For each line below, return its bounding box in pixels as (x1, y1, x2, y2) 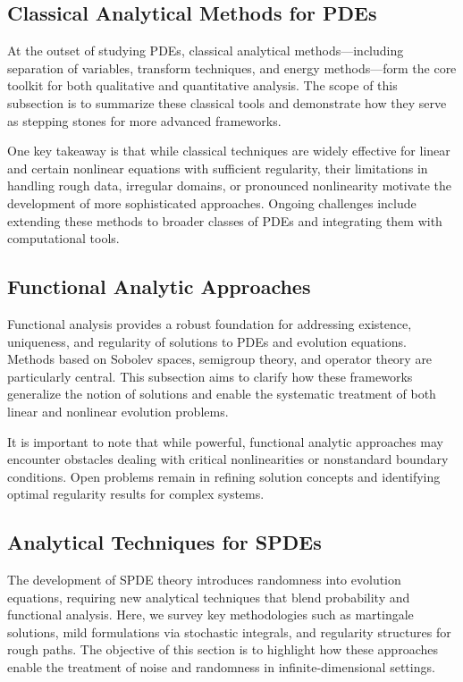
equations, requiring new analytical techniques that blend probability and (7, 587, 410, 606)
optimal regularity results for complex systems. (7, 484, 265, 503)
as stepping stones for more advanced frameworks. (7, 111, 282, 130)
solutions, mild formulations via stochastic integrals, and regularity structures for (7, 622, 451, 641)
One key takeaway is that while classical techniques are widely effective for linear (7, 141, 450, 160)
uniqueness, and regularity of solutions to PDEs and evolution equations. (7, 332, 407, 350)
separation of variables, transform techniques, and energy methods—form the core (7, 58, 457, 77)
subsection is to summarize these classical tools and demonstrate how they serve (7, 93, 447, 112)
